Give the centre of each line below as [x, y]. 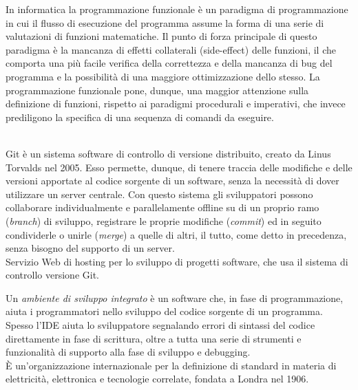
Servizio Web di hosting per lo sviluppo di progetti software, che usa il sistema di [177, 261]
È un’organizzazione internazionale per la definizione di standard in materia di [171, 365]
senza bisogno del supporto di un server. [90, 248]
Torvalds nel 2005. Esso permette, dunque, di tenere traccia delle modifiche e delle [179, 167]
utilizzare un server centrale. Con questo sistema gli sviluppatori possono [159, 194]
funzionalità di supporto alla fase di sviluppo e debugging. [128, 352]
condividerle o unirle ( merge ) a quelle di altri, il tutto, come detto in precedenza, [176, 234]
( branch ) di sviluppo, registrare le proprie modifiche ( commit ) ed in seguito [164, 220]
